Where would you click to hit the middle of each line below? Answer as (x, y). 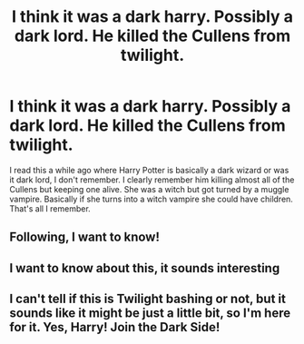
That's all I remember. (50, 208)
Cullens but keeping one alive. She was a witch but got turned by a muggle (149, 189)
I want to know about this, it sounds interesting (145, 268)
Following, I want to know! (85, 237)
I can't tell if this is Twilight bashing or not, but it (147, 299)
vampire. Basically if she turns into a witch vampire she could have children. (151, 199)
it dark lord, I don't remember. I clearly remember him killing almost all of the (152, 180)
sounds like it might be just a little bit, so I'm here (150, 314)
